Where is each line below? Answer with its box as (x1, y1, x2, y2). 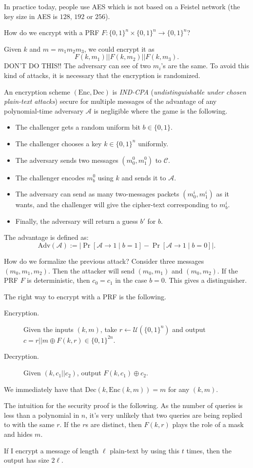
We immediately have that (4, 384, 83, 394)
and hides (4, 429, 33, 439)
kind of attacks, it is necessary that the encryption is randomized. (4, 70, 200, 80)
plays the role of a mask (172, 419, 244, 429)
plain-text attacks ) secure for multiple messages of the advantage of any (4, 96, 217, 106)
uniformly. (138, 138, 169, 148)
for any (168, 384, 190, 394)
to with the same (4, 419, 55, 429)
